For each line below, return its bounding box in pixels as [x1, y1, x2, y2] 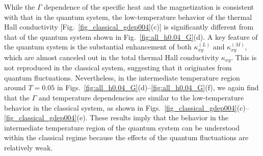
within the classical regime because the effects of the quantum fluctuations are [4, 132, 249, 143]
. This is [231, 51, 257, 62]
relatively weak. [4, 142, 53, 153]
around [4, 82, 26, 93]
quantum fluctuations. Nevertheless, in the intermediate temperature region [4, 72, 240, 83]
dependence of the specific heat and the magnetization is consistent [44, 2, 254, 12]
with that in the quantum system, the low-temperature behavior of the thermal [4, 11, 252, 22]
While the [4, 2, 35, 12]
